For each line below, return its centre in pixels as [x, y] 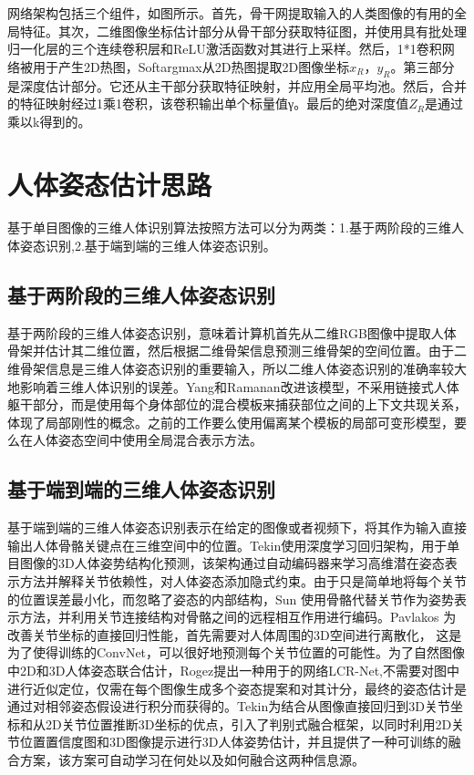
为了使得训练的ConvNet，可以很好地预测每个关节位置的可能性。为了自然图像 [237, 652]
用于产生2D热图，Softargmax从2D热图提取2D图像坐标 [191, 66]
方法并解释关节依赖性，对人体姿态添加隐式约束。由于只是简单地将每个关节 [243, 581]
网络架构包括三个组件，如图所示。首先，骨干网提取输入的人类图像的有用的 [231, 13]
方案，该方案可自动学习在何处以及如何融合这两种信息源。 [192, 759]
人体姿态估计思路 [110, 184]
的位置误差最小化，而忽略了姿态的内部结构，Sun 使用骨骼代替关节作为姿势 [231, 599]
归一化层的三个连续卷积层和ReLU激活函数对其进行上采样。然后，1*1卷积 [225, 49]
